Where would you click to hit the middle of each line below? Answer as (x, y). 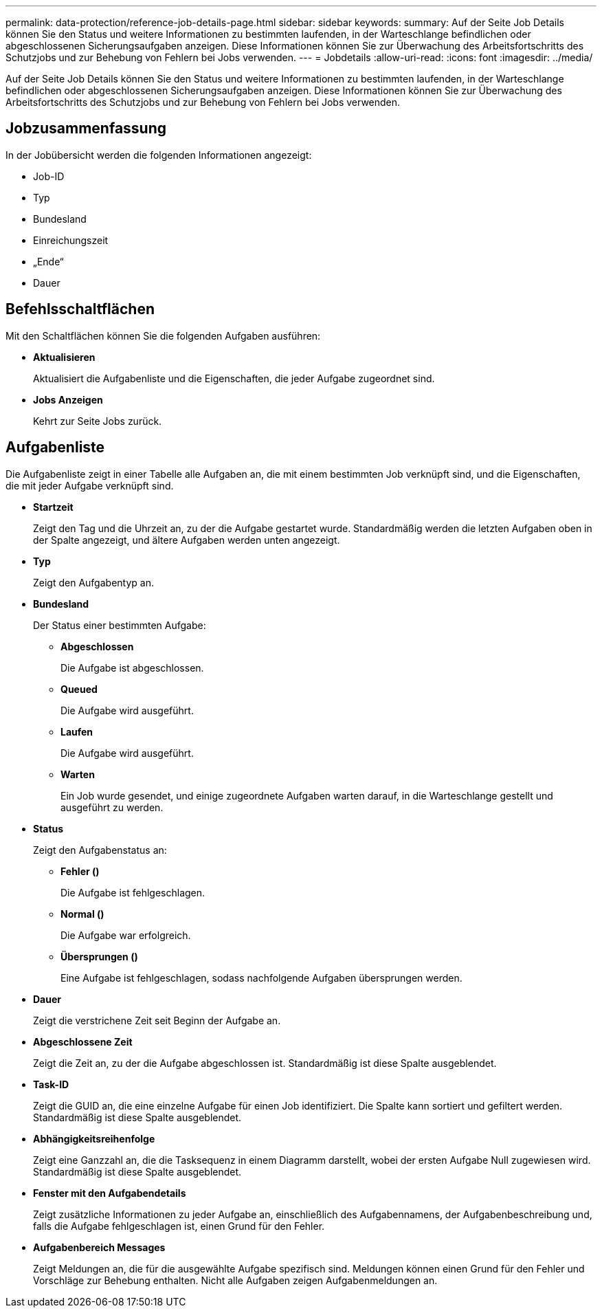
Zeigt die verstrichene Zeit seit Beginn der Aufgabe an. (157, 1020)
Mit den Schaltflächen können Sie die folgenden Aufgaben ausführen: (163, 335)
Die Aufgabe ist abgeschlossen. (132, 667)
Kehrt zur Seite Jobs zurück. (98, 421)
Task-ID (51, 1084)
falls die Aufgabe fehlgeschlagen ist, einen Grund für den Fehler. (179, 1226)
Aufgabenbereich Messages (99, 1247)
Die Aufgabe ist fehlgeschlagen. (133, 892)
